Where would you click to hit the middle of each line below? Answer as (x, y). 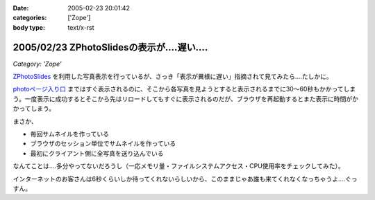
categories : (30, 18)
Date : (21, 8)
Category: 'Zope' (37, 64)
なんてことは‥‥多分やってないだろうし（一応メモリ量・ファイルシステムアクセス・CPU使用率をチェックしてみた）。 (178, 166)
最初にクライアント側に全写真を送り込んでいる (97, 153)
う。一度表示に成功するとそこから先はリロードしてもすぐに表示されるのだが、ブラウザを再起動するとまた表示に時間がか (186, 99)
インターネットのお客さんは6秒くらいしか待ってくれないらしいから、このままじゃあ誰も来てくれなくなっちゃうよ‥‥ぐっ (185, 179)
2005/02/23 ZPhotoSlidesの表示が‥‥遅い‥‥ (110, 47)
